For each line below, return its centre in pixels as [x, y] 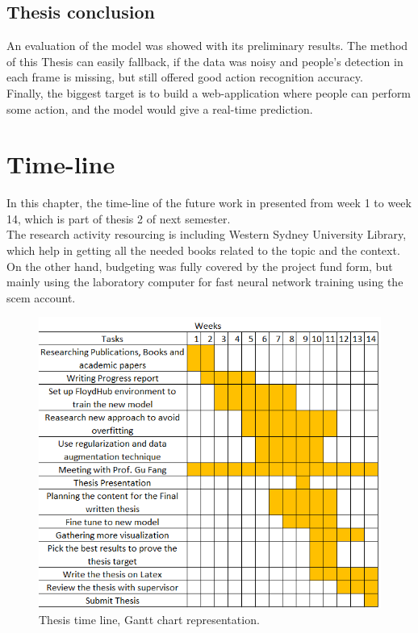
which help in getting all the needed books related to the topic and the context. [203, 250]
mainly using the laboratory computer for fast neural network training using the [205, 282]
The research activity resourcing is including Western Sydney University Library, [207, 234]
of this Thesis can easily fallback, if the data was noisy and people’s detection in [205, 61]
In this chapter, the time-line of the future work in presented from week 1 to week [209, 203]
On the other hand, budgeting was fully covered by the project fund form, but [200, 266]
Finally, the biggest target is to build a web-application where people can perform [209, 92]
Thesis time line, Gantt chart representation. [149, 619]
